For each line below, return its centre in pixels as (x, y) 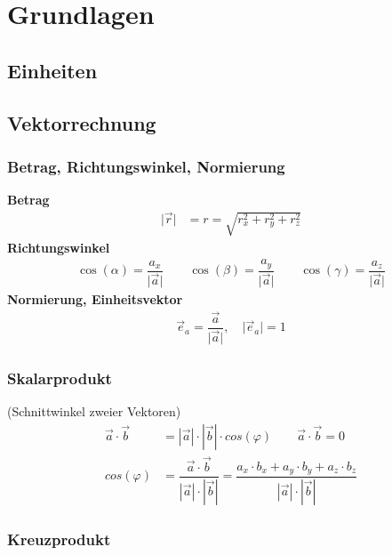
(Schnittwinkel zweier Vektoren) (94, 411)
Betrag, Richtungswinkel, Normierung (146, 166)
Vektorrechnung (82, 122)
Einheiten (52, 70)
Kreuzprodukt (59, 539)
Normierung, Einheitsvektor (95, 298)
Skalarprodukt (60, 378)
